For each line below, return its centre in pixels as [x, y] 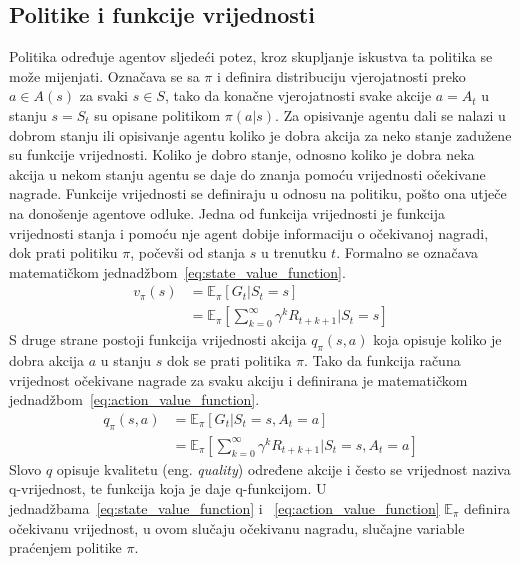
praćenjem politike [65, 547]
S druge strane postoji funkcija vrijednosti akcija [158, 339]
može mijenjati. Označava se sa [104, 75]
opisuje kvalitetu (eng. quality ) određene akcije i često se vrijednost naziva [283, 468]
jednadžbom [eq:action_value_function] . [134, 399]
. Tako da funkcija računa [382, 360]
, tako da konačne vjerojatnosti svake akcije [298, 95]
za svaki [103, 95]
